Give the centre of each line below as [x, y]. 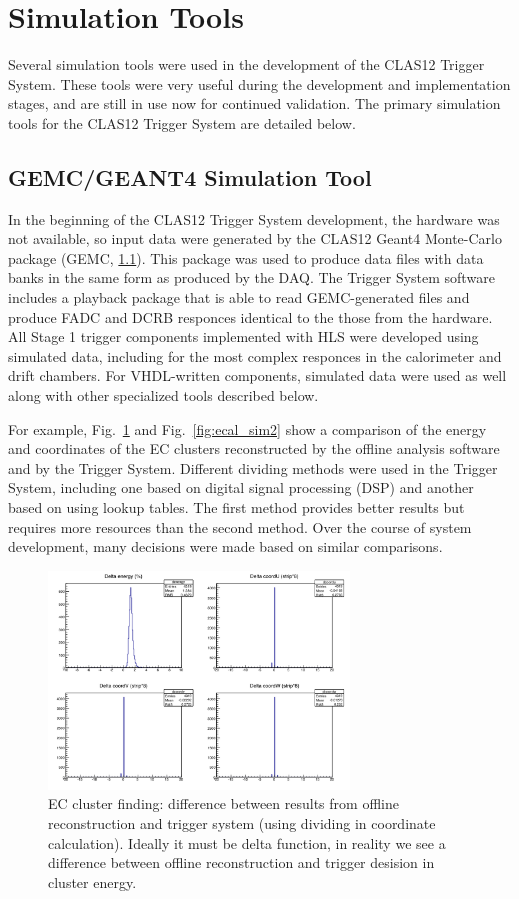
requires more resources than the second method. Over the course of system [240, 526]
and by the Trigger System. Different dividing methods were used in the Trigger [253, 467]
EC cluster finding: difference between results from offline [223, 803]
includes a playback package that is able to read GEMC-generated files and [239, 297]
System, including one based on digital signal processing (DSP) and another [241, 487]
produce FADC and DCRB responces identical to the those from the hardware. [250, 316]
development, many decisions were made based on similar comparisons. [225, 546]
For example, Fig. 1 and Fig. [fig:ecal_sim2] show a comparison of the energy [247, 428]
